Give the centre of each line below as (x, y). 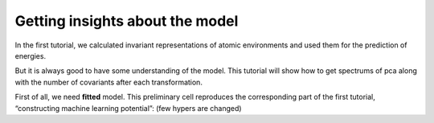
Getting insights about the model (127, 21)
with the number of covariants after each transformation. (108, 82)
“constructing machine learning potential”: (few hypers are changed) (128, 108)
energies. (31, 55)
